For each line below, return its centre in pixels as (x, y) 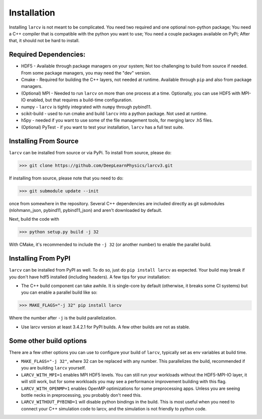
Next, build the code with (34, 219)
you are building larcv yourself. (53, 368)
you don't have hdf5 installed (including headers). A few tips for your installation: (90, 277)
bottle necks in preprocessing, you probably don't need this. (81, 395)
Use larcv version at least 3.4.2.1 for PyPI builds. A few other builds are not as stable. (106, 327)
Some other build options (48, 341)
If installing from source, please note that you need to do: (66, 178)
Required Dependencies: (47, 55)
